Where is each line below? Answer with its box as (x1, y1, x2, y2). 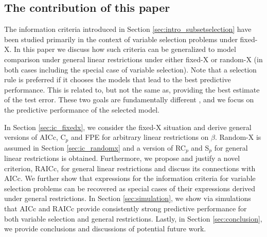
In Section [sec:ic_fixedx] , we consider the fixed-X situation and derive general (4, 121, 252, 132)
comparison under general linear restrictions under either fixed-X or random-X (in (4, 53, 263, 64)
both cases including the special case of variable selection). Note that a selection (4, 64, 257, 75)
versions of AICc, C (4, 132, 66, 142)
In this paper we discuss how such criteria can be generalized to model (14, 44, 236, 54)
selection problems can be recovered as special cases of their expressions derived (4, 183, 256, 193)
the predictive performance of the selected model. (4, 104, 159, 115)
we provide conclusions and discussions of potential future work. (4, 223, 206, 234)
